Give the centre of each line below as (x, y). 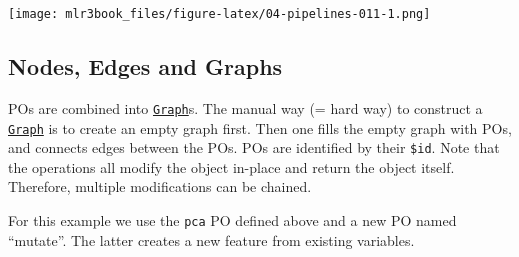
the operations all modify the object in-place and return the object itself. (231, 166)
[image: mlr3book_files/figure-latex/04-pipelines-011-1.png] (219, 14)
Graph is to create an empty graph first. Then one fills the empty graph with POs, (260, 127)
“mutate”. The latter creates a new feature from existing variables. (211, 239)
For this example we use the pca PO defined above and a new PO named (232, 220)
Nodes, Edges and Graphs (145, 66)
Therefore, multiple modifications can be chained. (160, 186)
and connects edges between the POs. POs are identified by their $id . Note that (254, 147)
